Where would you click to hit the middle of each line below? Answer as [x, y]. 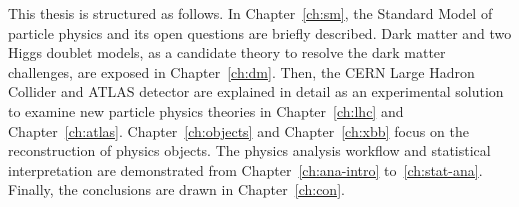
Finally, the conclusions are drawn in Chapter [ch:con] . [176, 189]
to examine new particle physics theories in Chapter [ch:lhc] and [206, 110]
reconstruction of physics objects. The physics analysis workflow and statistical [249, 150]
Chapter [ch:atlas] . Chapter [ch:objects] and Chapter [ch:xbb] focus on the [238, 130]
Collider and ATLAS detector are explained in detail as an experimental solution [256, 91]
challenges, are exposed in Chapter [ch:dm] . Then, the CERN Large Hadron [241, 71]
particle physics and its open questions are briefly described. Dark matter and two [260, 32]
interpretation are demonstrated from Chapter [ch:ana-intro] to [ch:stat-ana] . [245, 169]
